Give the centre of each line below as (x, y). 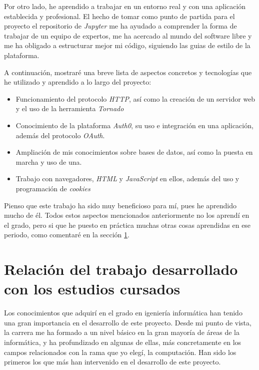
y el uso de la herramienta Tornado (70, 108)
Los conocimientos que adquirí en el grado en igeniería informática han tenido (123, 313)
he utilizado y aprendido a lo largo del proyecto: (78, 82)
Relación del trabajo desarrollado (121, 269)
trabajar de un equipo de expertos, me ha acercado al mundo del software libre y (128, 35)
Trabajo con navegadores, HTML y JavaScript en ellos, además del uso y (127, 178)
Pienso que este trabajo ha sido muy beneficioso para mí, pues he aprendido (120, 205)
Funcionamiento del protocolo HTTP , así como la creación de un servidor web (135, 98)
